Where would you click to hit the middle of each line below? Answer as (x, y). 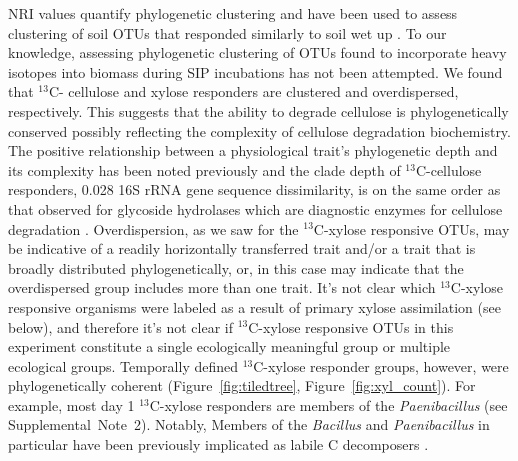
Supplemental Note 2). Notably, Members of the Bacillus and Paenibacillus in (249, 424)
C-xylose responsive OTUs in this (351, 326)
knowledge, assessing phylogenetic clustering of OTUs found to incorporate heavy (257, 52)
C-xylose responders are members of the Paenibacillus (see (328, 404)
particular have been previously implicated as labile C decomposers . (218, 444)
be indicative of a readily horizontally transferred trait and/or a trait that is (242, 248)
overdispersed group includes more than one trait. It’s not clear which (222, 287)
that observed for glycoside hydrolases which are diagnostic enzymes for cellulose (255, 208)
